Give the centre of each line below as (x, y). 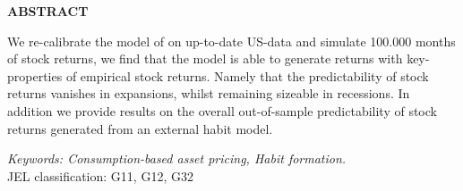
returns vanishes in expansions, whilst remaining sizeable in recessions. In (209, 93)
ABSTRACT (48, 11)
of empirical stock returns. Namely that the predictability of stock (247, 75)
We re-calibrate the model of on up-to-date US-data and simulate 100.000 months (231, 41)
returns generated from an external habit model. (140, 128)
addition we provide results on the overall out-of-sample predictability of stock (222, 110)
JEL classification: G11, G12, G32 (100, 175)
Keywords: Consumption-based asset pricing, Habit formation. (177, 158)
